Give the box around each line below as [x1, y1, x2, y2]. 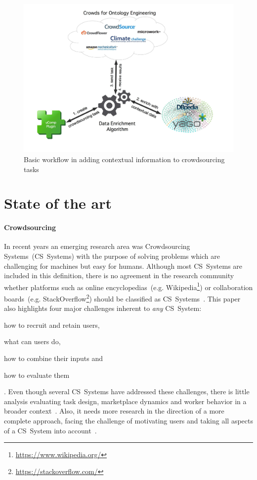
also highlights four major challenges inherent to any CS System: [4, 303, 202, 313]
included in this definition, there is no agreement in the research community [4, 270, 234, 281]
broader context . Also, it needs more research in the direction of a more [4, 406, 224, 416]
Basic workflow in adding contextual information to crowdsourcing [24, 154, 225, 164]
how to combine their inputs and [4, 353, 103, 363]
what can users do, [4, 336, 61, 347]
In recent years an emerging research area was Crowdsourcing [4, 241, 190, 251]
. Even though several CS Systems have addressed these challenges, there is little [4, 386, 250, 397]
